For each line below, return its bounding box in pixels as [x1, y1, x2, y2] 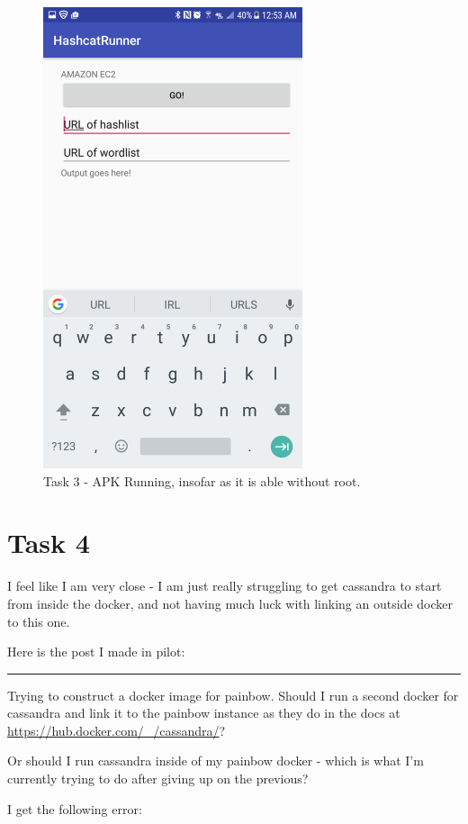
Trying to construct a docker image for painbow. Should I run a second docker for [7, 685, 459, 704]
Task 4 [7, 524, 90, 561]
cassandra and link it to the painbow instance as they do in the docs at [7, 703, 400, 722]
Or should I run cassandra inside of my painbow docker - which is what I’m [7, 751, 424, 770]
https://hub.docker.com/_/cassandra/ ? [7, 720, 226, 739]
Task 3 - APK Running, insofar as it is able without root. [43, 471, 361, 490]
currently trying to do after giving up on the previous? [7, 769, 309, 788]
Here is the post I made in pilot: [7, 642, 185, 661]
